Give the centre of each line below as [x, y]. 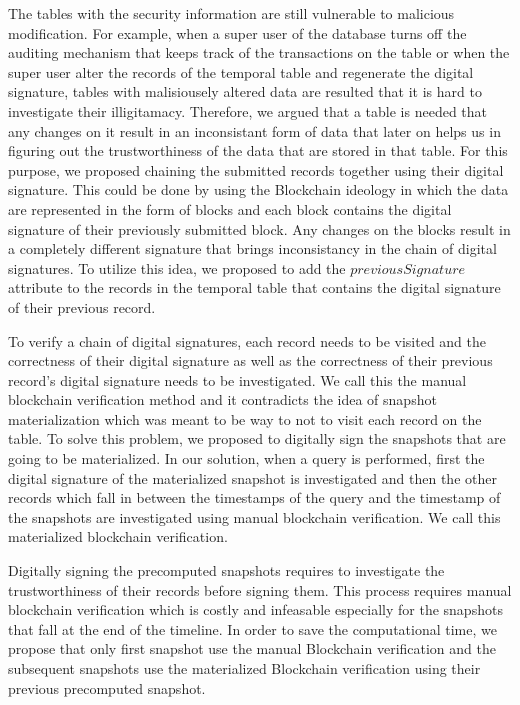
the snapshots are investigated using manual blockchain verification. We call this [254, 516]
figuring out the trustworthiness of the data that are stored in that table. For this [258, 150]
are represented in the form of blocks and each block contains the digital [230, 208]
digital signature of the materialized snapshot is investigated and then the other [252, 477]
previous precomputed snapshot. [107, 687]
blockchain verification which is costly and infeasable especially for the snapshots [255, 609]
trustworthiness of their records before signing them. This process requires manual [260, 589]
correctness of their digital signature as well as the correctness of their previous [250, 360]
